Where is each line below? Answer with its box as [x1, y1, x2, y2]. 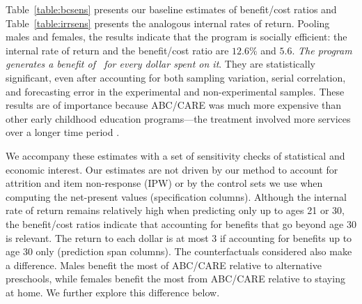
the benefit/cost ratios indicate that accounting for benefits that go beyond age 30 [6, 216, 356, 231]
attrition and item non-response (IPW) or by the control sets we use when [6, 176, 323, 190]
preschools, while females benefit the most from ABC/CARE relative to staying [6, 271, 345, 286]
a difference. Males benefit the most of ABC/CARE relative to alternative [6, 257, 322, 272]
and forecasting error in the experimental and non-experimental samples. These [6, 84, 345, 98]
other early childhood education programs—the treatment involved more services [6, 111, 351, 126]
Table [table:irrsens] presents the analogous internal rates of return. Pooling [6, 15, 330, 30]
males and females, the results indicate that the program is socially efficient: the [6, 29, 347, 44]
